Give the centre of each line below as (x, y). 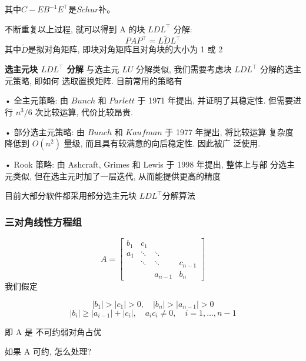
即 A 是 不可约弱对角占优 (53, 331)
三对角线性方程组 (43, 221)
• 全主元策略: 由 (37, 100)
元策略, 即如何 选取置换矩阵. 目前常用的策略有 (94, 80)
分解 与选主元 (93, 69)
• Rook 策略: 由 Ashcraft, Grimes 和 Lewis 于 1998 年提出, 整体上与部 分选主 (150, 164)
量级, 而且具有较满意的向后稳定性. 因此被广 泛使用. (162, 143)
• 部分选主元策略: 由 (45, 131)
